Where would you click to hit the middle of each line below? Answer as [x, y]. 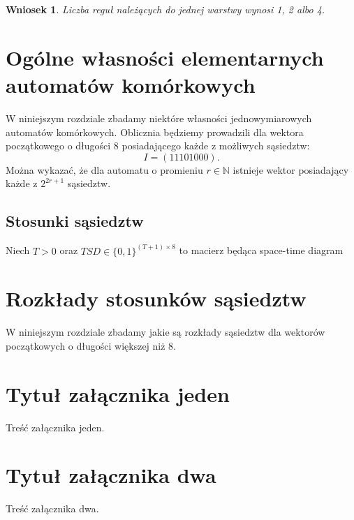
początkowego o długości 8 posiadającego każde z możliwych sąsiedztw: [158, 146]
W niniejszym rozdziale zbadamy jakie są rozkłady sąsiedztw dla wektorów [165, 332]
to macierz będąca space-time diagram [261, 250]
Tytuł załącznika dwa [111, 475]
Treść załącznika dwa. [52, 508]
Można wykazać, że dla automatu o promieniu [104, 169]
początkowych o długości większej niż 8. [91, 345]
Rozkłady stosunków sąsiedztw [156, 298]
